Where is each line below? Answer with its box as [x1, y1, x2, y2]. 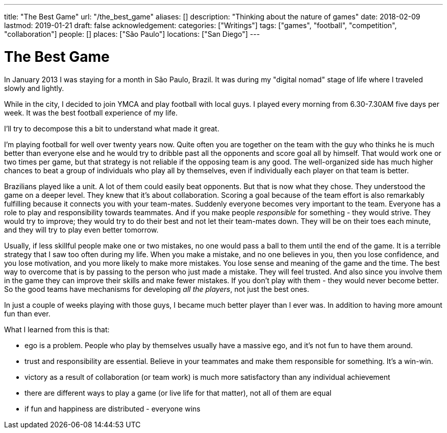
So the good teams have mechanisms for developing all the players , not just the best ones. [4, 284, 309, 293]
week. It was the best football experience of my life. [4, 108, 178, 117]
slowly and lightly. [4, 83, 64, 93]
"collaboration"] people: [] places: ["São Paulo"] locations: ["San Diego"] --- [4, 30, 260, 38]
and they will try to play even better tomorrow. [4, 225, 159, 234]
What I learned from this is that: [4, 325, 110, 334]
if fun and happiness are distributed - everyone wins [24, 404, 201, 413]
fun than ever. [4, 309, 51, 318]
